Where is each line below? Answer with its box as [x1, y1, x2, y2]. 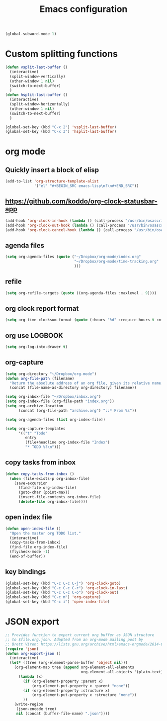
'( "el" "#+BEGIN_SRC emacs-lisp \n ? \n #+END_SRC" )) [34, 183, 139, 188]
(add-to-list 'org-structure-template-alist [5, 179, 99, 184]
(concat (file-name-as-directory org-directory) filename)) [9, 385, 137, 390]
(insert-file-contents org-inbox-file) [18, 495, 101, 500]
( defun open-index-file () [5, 526, 61, 531]
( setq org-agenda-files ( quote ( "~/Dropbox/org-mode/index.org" [5, 255, 141, 260]
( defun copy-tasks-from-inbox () [5, 471, 75, 476]
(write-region [14, 702, 43, 707]
